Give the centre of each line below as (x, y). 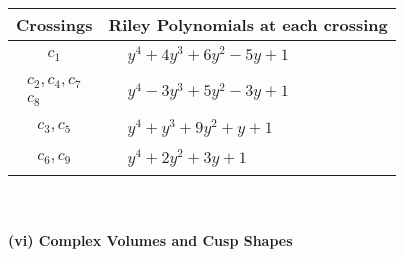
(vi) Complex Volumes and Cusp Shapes (150, 239)
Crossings (54, 24)
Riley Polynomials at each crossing (248, 24)
